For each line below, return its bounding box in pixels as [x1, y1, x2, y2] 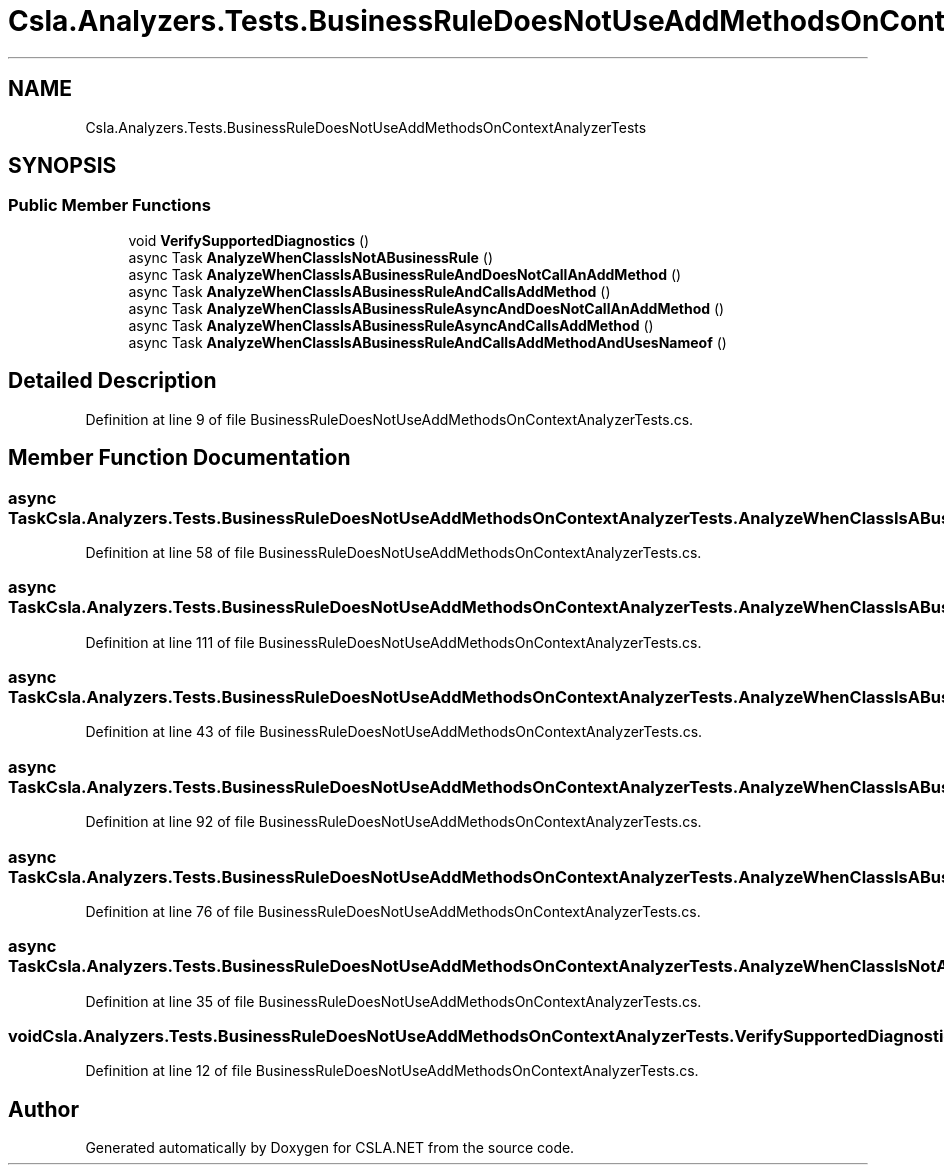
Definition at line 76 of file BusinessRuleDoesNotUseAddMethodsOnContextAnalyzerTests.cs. [85, 902, 701, 920]
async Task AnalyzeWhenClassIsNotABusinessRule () [128, 248, 494, 266]
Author [8, 1096, 79, 1122]
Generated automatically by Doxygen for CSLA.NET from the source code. [85, 1139, 575, 1157]
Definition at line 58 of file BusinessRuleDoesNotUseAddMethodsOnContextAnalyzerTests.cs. [85, 543, 702, 561]
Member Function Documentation [8, 445, 351, 471]
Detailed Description [8, 368, 217, 394]
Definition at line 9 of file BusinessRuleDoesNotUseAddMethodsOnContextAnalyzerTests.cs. [85, 410, 694, 428]
